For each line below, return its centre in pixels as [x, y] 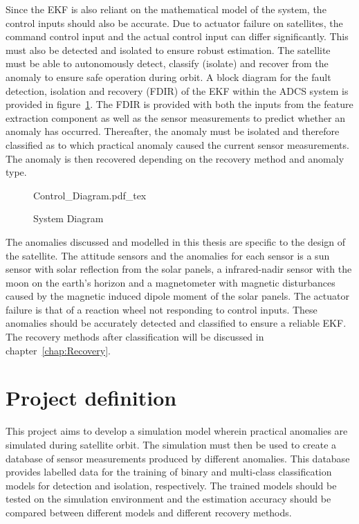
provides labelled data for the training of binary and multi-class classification [169, 472]
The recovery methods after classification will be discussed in [135, 337]
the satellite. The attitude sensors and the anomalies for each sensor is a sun [168, 255]
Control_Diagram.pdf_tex [90, 195]
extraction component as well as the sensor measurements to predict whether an [175, 117]
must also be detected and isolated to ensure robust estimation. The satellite [168, 49]
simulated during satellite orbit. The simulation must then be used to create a [171, 444]
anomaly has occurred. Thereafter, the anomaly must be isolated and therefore [173, 131]
